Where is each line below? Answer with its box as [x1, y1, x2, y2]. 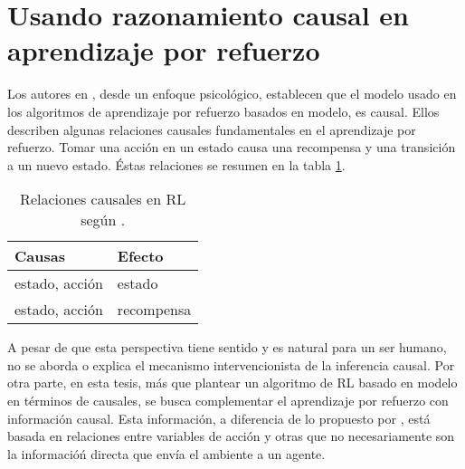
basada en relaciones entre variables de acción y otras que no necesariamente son [7, 426, 455, 445]
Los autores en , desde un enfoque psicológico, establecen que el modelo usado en [7, 84, 457, 103]
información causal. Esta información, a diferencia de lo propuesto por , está [7, 408, 431, 427]
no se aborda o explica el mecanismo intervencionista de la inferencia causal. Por [7, 355, 455, 374]
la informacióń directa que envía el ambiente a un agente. [7, 444, 326, 463]
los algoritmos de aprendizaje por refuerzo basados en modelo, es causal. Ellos [7, 101, 440, 120]
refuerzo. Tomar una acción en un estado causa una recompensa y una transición [7, 138, 456, 157]
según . [81, 209, 126, 231]
